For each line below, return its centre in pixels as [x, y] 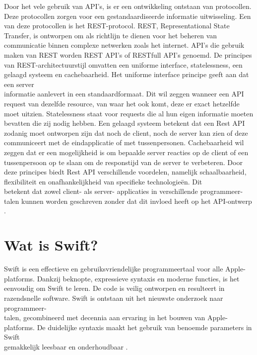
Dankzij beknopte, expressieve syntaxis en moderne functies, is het [138, 278]
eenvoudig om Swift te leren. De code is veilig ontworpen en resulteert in [114, 288]
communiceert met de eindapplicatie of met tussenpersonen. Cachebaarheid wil [124, 142]
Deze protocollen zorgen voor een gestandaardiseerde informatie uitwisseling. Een [128, 16]
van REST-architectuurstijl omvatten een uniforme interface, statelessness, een [123, 64]
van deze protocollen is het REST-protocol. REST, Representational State [117, 26]
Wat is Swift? [51, 245]
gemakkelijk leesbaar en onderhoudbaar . [66, 346]
